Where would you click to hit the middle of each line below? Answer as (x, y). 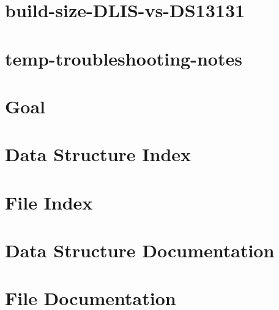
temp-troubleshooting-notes (124, 58)
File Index (49, 202)
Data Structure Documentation (140, 250)
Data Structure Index (98, 154)
